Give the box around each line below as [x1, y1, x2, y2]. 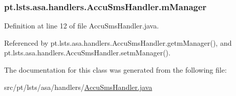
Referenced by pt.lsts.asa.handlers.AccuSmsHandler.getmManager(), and [4, 37, 232, 48]
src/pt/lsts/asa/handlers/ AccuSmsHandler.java [4, 81, 153, 92]
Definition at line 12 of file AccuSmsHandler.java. [4, 20, 159, 31]
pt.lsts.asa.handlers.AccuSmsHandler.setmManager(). [4, 47, 170, 58]
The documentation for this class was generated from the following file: [4, 65, 227, 75]
